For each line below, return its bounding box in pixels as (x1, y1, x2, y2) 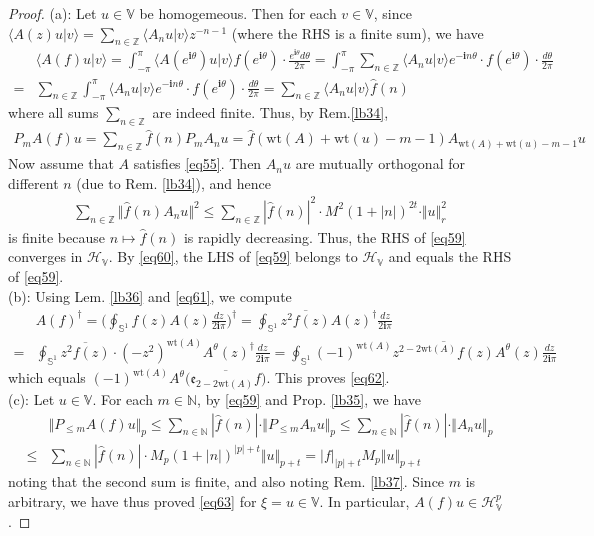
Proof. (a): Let (8, 3, 97, 23)
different (8, 172, 59, 193)
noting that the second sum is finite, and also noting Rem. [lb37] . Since (8, 471, 445, 492)
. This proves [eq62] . (266, 367, 390, 388)
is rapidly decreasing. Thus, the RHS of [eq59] (183, 226, 466, 247)
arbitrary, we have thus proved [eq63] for (8, 491, 257, 512)
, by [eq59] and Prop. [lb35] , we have (197, 388, 421, 409)
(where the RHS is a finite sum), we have (231, 22, 484, 43)
